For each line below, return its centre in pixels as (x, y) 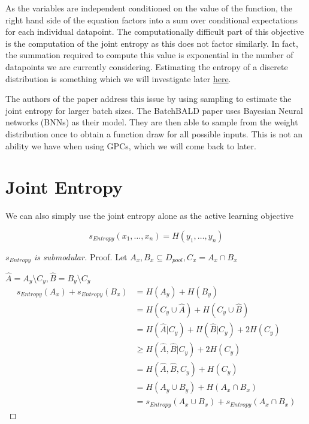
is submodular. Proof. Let (81, 256)
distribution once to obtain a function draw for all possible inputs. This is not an (154, 133)
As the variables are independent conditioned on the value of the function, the (149, 8)
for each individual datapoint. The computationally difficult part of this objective (155, 31)
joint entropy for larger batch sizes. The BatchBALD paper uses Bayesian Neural (154, 110)
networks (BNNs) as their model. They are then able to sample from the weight (152, 122)
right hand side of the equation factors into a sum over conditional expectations (152, 19)
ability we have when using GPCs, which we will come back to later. (131, 145)
